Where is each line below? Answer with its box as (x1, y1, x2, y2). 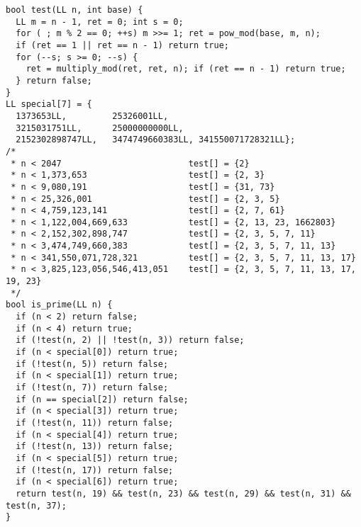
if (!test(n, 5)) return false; (16, 358, 169, 369)
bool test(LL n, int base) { (6, 5, 143, 15)
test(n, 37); (6, 500, 67, 511)
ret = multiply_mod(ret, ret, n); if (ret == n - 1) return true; (26, 64, 346, 74)
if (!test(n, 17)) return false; (16, 465, 174, 475)
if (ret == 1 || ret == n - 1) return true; (16, 40, 229, 50)
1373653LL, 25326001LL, (16, 110, 169, 121)
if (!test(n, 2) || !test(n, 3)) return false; (16, 335, 245, 346)
